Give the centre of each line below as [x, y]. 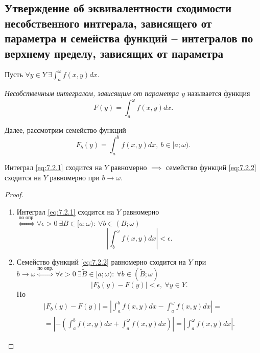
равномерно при [75, 177]
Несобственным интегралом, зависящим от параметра [92, 93]
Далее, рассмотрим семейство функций [65, 130]
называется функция [219, 93]
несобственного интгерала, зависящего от [108, 23]
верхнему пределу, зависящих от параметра [114, 53]
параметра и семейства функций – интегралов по [129, 38]
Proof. [14, 194]
